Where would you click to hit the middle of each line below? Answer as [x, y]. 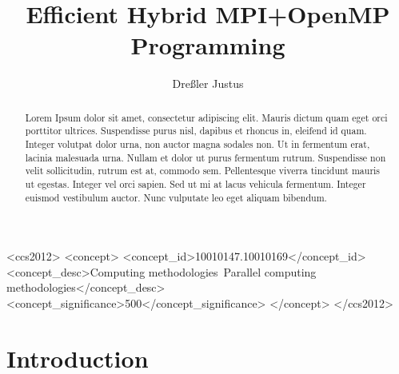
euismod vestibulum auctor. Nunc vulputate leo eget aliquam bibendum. [176, 197]
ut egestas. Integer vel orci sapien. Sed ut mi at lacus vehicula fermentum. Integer [196, 183]
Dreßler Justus [208, 84]
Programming [208, 45]
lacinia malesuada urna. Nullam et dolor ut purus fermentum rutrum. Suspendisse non [205, 157]
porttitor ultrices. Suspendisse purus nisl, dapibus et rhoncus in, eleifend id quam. [196, 131]
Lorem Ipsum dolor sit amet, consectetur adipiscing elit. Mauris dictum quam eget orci [206, 117]
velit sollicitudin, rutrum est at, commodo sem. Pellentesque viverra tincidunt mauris [203, 171]
